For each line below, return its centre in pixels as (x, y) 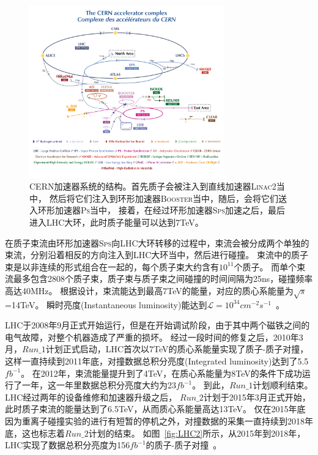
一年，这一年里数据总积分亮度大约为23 (99, 385)
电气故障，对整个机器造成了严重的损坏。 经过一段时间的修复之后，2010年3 (154, 337)
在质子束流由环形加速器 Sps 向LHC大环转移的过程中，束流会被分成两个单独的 (157, 242)
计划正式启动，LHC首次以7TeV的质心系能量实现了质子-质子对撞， (177, 349)
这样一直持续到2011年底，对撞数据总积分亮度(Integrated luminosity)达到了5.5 (157, 361)
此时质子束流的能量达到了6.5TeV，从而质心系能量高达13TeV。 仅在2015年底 (155, 409)
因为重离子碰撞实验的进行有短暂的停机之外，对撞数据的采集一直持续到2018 (155, 421)
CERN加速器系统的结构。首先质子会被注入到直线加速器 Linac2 (153, 186)
